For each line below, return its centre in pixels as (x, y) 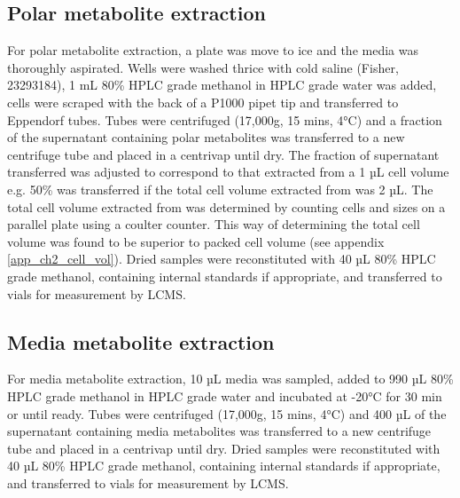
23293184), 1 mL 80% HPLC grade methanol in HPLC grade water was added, (222, 85)
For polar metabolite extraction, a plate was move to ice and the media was (213, 50)
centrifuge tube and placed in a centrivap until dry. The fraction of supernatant (223, 154)
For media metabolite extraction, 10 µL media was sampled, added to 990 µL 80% (230, 379)
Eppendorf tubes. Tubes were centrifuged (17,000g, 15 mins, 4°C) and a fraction (225, 119)
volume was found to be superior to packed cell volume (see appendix (196, 241)
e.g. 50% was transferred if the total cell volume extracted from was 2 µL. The (220, 189)
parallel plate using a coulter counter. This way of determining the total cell (214, 224)
